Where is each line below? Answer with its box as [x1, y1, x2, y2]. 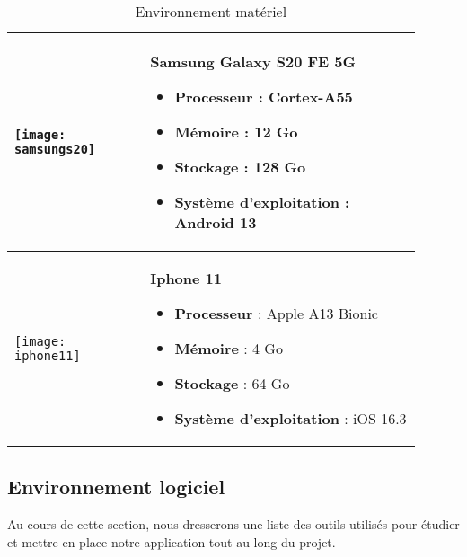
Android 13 [174, 212, 257, 233]
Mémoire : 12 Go [174, 121, 298, 142]
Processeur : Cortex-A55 [174, 86, 353, 107]
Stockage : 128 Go [174, 156, 306, 177]
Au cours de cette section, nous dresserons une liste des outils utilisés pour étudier [7, 515, 460, 534]
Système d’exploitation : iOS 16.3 [174, 408, 407, 429]
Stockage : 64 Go [174, 373, 290, 393]
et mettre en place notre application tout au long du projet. [7, 532, 336, 551]
